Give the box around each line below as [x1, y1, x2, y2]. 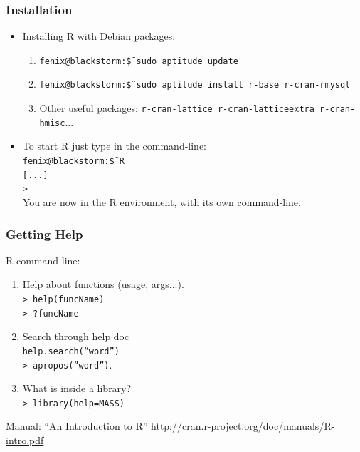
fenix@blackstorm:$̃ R [22, 156, 125, 167]
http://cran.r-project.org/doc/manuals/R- [151, 418, 335, 433]
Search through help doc [22, 329, 129, 344]
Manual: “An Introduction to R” [6, 418, 148, 433]
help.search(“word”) [22, 346, 120, 356]
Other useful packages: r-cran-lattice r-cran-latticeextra [39, 101, 314, 115]
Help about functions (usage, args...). [22, 277, 184, 292]
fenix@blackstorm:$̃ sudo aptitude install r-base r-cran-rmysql [39, 80, 351, 91]
